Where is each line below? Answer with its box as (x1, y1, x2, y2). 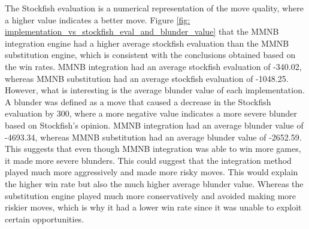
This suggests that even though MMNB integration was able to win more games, (5, 142, 301, 155)
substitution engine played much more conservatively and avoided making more (5, 189, 296, 201)
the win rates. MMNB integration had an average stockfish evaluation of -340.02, (5, 60, 302, 72)
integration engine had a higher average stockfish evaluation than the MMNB (5, 36, 289, 49)
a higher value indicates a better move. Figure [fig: (5, 13, 190, 26)
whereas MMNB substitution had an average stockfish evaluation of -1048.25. (5, 72, 289, 84)
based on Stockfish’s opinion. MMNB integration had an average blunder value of (5, 118, 304, 131)
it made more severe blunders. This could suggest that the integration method (5, 154, 292, 166)
